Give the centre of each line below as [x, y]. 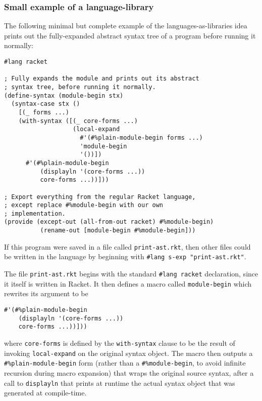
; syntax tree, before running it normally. [80, 87]
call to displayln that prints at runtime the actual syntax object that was [120, 383]
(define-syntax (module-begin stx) [64, 95]
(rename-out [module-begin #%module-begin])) [118, 231]
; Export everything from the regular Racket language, [100, 197]
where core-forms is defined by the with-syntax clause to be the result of [120, 343]
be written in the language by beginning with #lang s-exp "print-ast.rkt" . [125, 256]
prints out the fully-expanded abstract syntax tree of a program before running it [130, 35]
